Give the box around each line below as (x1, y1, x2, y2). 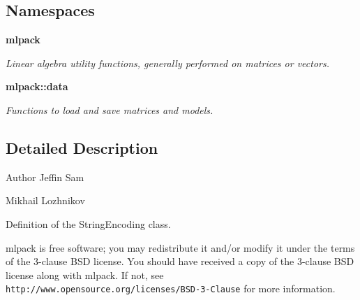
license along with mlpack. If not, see (6, 267, 164, 282)
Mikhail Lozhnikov (6, 193, 85, 208)
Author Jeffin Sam (6, 169, 84, 184)
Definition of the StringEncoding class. (6, 216, 171, 231)
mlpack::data (6, 79, 68, 94)
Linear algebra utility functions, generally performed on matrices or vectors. (6, 55, 330, 70)
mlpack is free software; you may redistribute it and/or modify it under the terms (6, 240, 355, 255)
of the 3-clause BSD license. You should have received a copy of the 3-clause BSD (6, 254, 354, 269)
